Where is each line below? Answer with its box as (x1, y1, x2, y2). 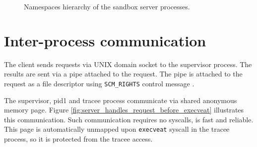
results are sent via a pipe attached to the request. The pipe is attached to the (4, 69, 243, 79)
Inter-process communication (4, 30, 206, 50)
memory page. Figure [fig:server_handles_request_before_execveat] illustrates (4, 105, 244, 115)
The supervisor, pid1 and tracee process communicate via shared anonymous (4, 95, 237, 105)
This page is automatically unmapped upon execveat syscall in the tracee (4, 124, 230, 134)
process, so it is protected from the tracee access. (4, 134, 153, 144)
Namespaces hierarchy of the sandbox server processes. (24, 1, 190, 11)
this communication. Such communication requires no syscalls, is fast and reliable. (4, 114, 254, 124)
